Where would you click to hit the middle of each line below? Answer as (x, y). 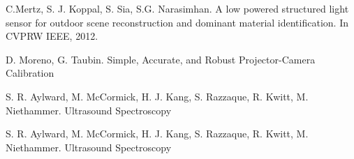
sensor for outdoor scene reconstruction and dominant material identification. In (177, 22)
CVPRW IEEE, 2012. (52, 36)
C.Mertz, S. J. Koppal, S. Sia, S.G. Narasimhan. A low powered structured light (177, 8)
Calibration (30, 73)
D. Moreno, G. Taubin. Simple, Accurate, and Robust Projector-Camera (161, 59)
